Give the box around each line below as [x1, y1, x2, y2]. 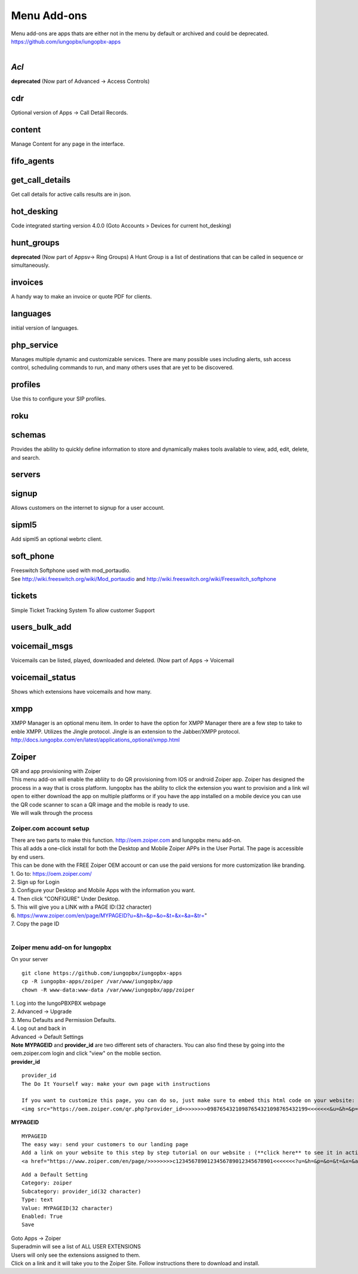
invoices [11, 277, 44, 287]
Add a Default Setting [21, 1171, 88, 1178]
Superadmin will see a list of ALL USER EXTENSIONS [11, 1243, 141, 1250]
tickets [11, 591, 38, 601]
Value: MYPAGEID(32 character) [21, 1205, 113, 1211]
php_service [11, 340, 58, 350]
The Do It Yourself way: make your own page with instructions [21, 1081, 211, 1087]
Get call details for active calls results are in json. [11, 190, 131, 198]
